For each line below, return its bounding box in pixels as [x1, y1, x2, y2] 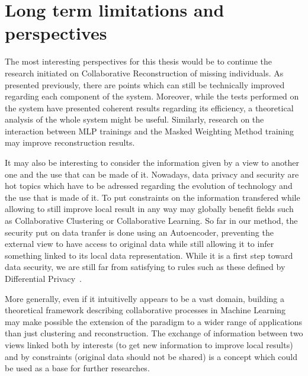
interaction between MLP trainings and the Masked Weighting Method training [5, 124, 294, 137]
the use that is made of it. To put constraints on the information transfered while [5, 191, 300, 203]
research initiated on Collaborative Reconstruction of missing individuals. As [5, 66, 284, 79]
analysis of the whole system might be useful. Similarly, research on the [5, 113, 264, 126]
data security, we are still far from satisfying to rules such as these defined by [5, 261, 285, 273]
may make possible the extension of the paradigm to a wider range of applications [5, 315, 303, 327]
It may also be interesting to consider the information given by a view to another [5, 156, 299, 169]
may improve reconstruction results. [5, 136, 135, 149]
